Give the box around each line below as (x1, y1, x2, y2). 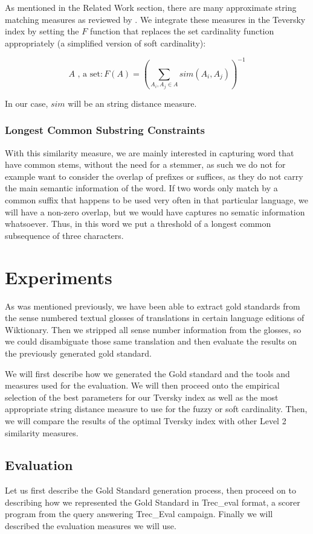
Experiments (5, 264, 112, 289)
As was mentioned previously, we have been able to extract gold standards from (5, 299, 300, 312)
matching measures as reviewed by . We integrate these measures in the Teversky (5, 13, 306, 25)
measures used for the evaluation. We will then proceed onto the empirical (5, 379, 280, 392)
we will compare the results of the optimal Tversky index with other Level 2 (5, 414, 286, 427)
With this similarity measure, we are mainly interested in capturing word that (5, 146, 294, 159)
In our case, (5, 97, 48, 109)
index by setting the (5, 25, 79, 37)
